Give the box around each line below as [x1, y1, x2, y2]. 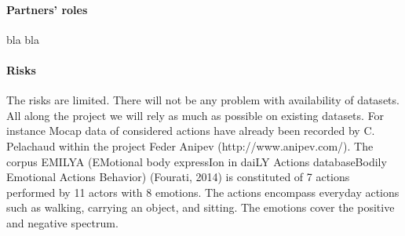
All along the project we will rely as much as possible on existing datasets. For [6, 107, 385, 123]
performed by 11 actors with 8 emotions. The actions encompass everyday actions [6, 183, 400, 200]
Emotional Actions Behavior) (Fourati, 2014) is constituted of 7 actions [6, 169, 350, 185]
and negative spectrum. [6, 214, 119, 231]
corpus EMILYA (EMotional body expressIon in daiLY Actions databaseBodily [6, 153, 387, 169]
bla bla [6, 31, 40, 47]
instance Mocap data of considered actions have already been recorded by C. [6, 122, 375, 139]
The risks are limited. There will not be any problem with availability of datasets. [6, 92, 400, 108]
